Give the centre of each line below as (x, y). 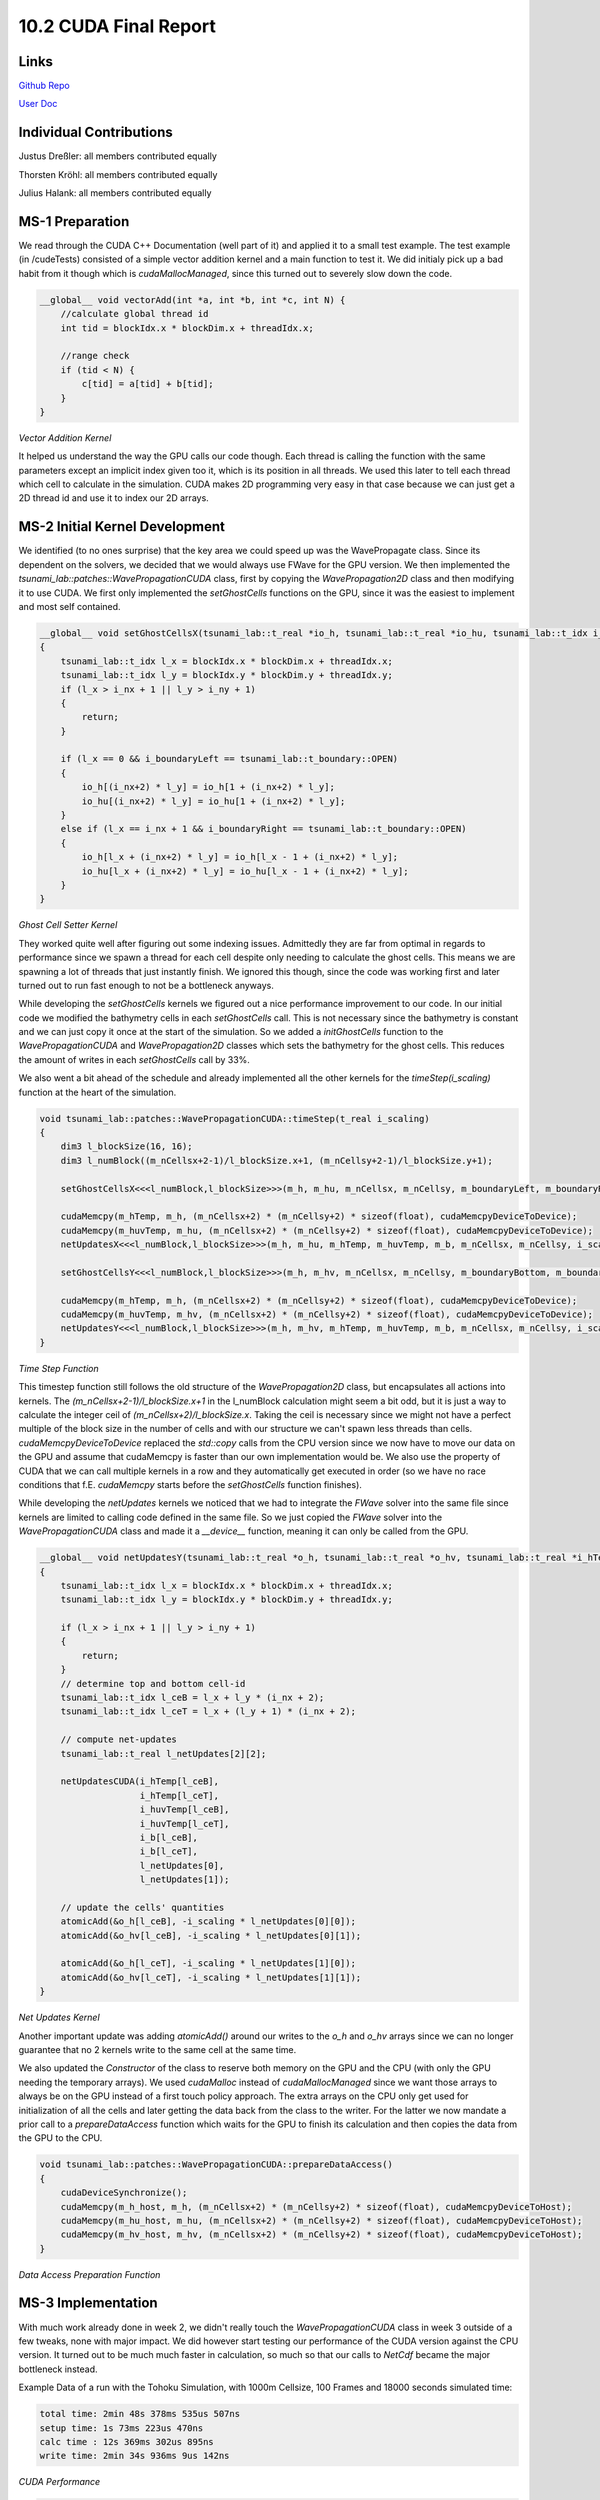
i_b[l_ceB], (169, 1837)
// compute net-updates (118, 1739)
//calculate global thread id (134, 314)
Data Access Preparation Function (89, 2274)
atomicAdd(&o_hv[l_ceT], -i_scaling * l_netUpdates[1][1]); (211, 1977)
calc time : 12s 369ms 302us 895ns (126, 2441)
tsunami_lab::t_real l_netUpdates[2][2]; (163, 1753)
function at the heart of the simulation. (97, 1092)
